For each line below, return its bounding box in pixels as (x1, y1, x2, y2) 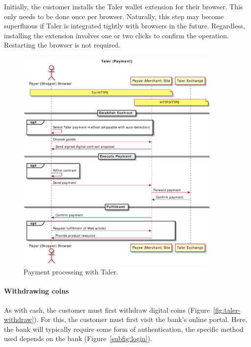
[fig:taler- (213, 304, 241, 315)
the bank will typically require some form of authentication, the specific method (4, 323, 244, 334)
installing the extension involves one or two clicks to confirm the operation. (4, 30, 229, 40)
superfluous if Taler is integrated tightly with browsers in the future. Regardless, (4, 21, 245, 31)
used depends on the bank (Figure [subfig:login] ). (4, 333, 152, 344)
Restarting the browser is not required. (4, 40, 120, 50)
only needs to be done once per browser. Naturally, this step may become (4, 11, 224, 21)
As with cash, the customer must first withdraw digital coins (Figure (4, 304, 210, 315)
